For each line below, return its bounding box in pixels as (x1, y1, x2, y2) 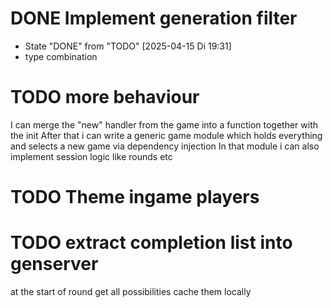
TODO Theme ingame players (10, 186, 260, 209)
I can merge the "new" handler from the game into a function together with (10, 118, 319, 131)
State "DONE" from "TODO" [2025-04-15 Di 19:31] (24, 40, 232, 52)
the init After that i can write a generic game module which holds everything (10, 129, 323, 141)
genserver (10, 253, 99, 276)
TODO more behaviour (10, 86, 200, 109)
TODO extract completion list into (10, 232, 293, 254)
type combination (24, 50, 98, 62)
